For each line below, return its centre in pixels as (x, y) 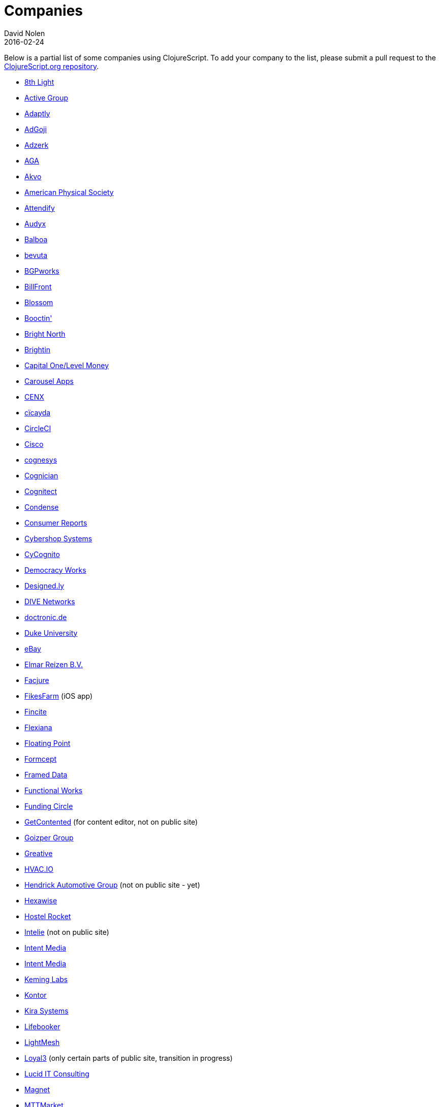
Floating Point (48, 743)
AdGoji (36, 129)
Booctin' (38, 318)
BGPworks (42, 271)
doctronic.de (46, 617)
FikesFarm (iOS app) (59, 696)
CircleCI (38, 428)
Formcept (41, 759)
